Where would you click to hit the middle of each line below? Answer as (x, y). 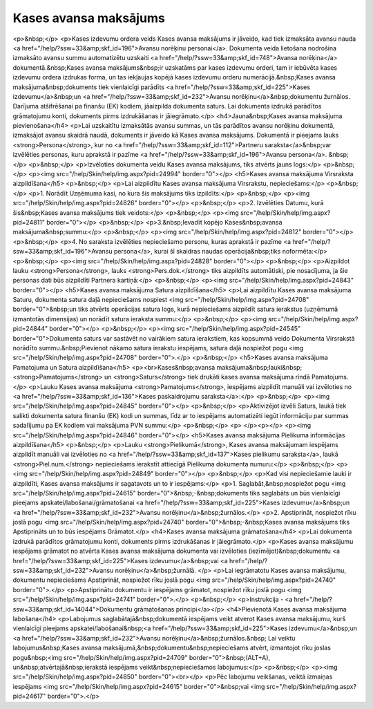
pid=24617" (29, 696)
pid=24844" (30, 329)
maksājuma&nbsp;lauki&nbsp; (259, 367)
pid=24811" (29, 222)
